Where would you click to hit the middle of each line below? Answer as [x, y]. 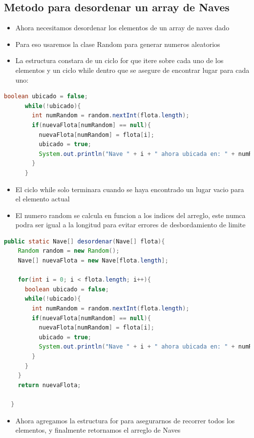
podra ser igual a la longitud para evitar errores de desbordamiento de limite [130, 225]
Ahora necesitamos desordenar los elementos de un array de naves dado [122, 28]
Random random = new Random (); [69, 251]
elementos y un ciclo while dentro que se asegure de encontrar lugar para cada [132, 70]
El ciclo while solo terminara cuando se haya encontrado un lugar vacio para [130, 189]
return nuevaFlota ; [49, 385]
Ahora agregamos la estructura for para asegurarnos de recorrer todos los [125, 420]
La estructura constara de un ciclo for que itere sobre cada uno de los [119, 60]
